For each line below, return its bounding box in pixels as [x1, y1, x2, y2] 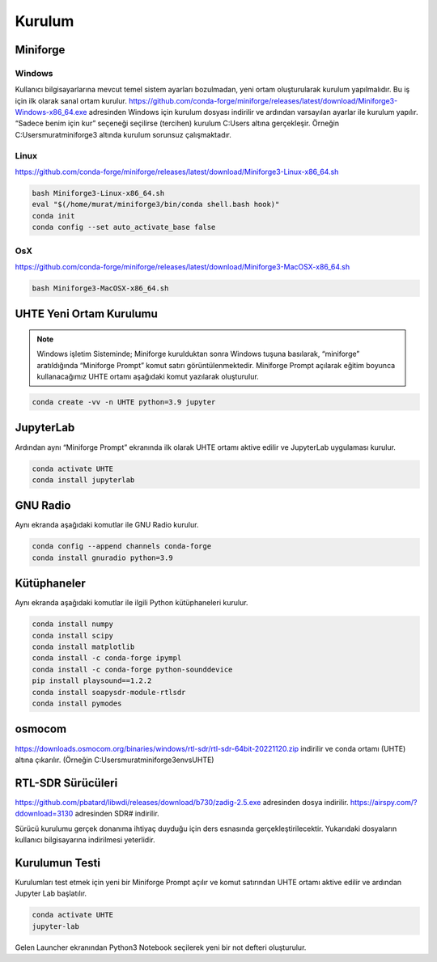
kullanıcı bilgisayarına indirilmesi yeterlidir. [15, 834, 155, 845]
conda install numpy [32, 620, 113, 629]
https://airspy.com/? [350, 797, 418, 807]
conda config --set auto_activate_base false [32, 222, 216, 232]
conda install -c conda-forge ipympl [32, 654, 182, 663]
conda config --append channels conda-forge [32, 542, 212, 551]
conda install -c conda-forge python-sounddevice [32, 664, 233, 674]
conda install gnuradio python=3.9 [32, 553, 173, 562]
